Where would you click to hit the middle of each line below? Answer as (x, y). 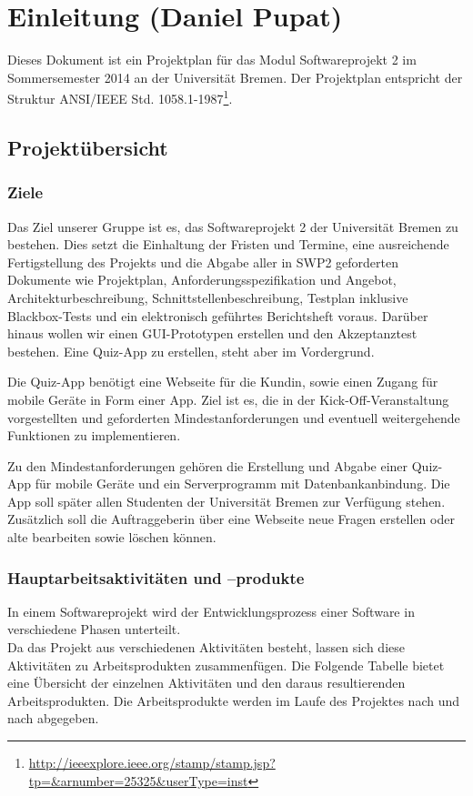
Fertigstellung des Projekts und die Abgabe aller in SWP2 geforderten (203, 262)
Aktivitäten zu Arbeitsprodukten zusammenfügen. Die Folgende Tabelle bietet (226, 665)
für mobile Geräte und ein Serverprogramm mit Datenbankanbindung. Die (242, 484)
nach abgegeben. (53, 718)
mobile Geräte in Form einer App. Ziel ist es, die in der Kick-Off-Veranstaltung (228, 399)
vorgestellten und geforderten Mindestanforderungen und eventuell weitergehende (234, 417)
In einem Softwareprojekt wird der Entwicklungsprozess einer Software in (211, 611)
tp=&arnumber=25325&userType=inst (138, 780)
